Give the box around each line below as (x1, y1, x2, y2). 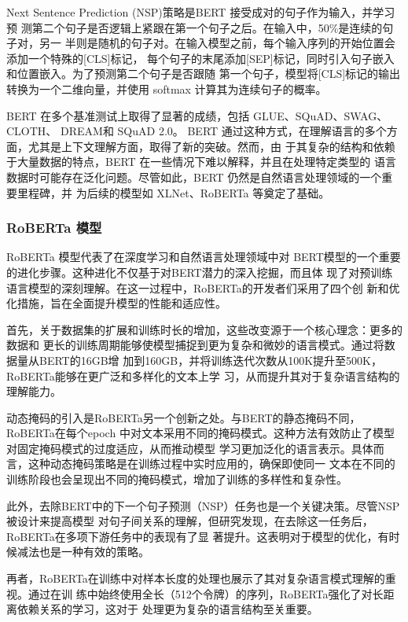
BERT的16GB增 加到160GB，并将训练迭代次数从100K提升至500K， (39, 351, 382, 368)
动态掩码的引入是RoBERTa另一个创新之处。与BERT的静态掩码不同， (6, 409, 361, 425)
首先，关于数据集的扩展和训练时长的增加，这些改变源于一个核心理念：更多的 (6, 321, 402, 337)
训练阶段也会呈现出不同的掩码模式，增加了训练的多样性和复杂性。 (6, 471, 347, 488)
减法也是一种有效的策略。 (17, 543, 149, 560)
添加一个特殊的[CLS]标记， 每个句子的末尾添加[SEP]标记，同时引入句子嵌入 (6, 50, 395, 66)
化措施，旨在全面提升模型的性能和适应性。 (6, 295, 226, 311)
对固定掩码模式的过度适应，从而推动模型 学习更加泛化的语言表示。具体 (6, 440, 373, 456)
